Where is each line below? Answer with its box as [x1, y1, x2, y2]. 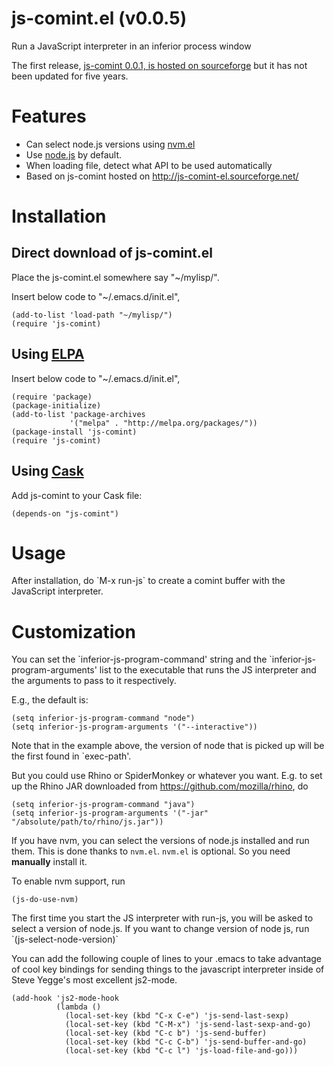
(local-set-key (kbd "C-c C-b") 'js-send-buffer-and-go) [64, 1037, 308, 1047]
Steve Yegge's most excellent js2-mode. [11, 974, 178, 986]
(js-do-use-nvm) [11, 895, 79, 905]
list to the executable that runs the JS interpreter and [99, 664, 317, 676]
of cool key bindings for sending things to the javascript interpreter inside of [11, 963, 325, 976]
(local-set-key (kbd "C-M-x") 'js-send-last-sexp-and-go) [64, 1020, 312, 1030]
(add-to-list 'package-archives [11, 409, 146, 419]
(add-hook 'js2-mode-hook [11, 993, 119, 1004]
